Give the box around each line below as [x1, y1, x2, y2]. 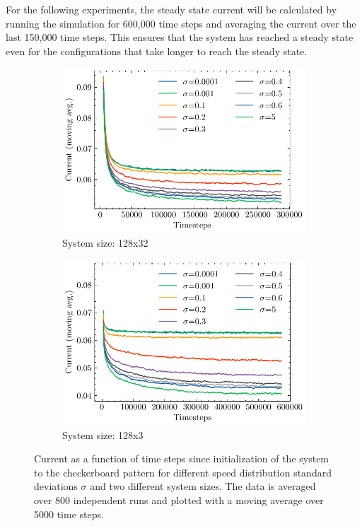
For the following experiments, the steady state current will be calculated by [6, 2, 337, 16]
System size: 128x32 [62, 235, 148, 250]
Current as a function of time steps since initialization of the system [34, 451, 329, 466]
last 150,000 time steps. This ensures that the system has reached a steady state [6, 30, 354, 45]
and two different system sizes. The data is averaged [90, 479, 316, 493]
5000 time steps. [34, 506, 104, 521]
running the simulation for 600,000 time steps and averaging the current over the [6, 16, 356, 30]
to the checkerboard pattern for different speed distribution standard [34, 464, 332, 479]
